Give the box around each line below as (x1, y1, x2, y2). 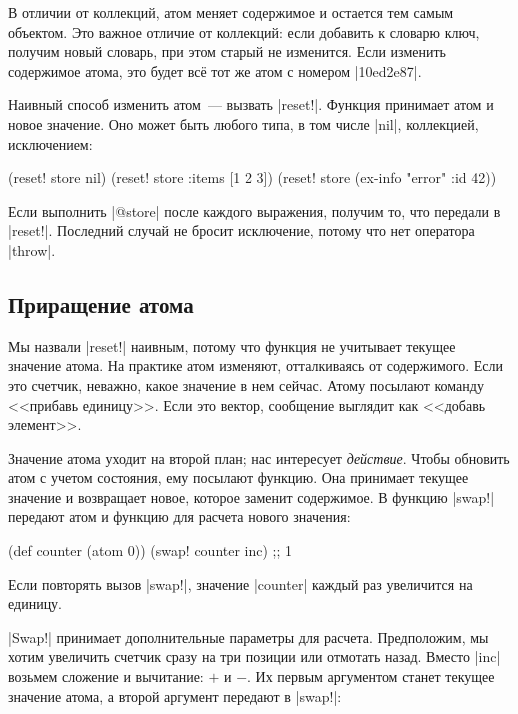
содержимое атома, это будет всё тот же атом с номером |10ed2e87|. (8, 60, 422, 81)
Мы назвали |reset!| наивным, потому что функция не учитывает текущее (8, 335, 456, 356)
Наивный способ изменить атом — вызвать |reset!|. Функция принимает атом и (8, 94, 494, 115)
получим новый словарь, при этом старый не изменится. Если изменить (8, 41, 446, 62)
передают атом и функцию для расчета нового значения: (8, 506, 351, 527)
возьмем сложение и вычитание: (8, 666, 204, 687)
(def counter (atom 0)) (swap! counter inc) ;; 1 (8, 540, 293, 561)
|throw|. (8, 239, 56, 260)
